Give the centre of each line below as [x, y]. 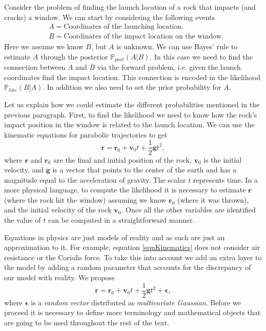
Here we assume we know [44, 46]
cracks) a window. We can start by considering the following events [110, 17]
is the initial [223, 159]
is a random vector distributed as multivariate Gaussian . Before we [136, 302]
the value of [23, 220]
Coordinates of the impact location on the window [143, 37]
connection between [35, 67]
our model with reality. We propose [60, 277]
